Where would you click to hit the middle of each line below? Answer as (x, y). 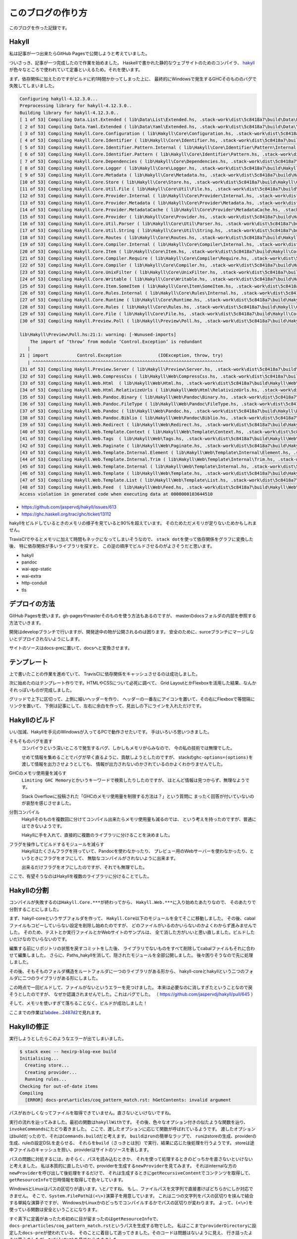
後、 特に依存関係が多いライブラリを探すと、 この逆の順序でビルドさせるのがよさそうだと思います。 (112, 546)
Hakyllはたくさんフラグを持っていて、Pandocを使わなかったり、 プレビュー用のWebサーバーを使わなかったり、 (136, 851)
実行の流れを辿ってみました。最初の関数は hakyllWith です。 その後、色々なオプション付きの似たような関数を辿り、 (129, 1122)
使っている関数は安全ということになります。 (54, 1210)
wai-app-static (37, 569)
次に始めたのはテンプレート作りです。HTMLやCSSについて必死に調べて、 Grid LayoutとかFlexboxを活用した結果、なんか (133, 683)
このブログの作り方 (48, 13)
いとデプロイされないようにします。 (46, 639)
